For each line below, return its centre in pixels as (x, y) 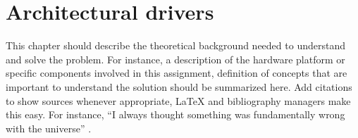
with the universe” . (49, 128)
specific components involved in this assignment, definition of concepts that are (177, 73)
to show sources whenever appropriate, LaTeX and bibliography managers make (178, 100)
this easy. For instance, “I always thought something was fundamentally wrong (175, 114)
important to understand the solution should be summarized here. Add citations (179, 86)
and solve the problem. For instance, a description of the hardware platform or (175, 59)
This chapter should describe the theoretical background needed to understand (175, 45)
